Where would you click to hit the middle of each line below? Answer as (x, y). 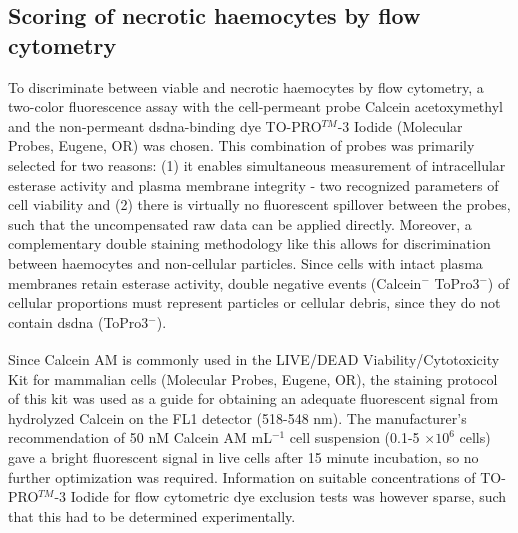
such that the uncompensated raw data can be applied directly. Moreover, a (240, 223)
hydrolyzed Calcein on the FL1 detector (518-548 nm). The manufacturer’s (237, 417)
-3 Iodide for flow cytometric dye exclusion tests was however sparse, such (280, 496)
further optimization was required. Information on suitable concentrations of (242, 476)
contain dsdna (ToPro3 (78, 321)
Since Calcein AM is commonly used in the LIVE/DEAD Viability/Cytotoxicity (254, 358)
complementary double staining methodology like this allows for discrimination (249, 243)
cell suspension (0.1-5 (354, 437)
